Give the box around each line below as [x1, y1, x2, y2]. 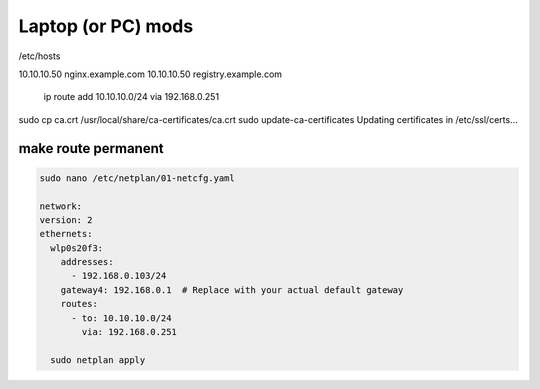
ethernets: [39, 228, 93, 240]
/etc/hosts [18, 50, 61, 62]
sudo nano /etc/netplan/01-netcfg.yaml [39, 172, 235, 184]
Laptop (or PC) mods [18, 15, 194, 37]
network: [39, 200, 83, 212]
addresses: [60, 256, 114, 268]
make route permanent [18, 140, 164, 157]
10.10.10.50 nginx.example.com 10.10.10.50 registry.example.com [18, 68, 283, 80]
